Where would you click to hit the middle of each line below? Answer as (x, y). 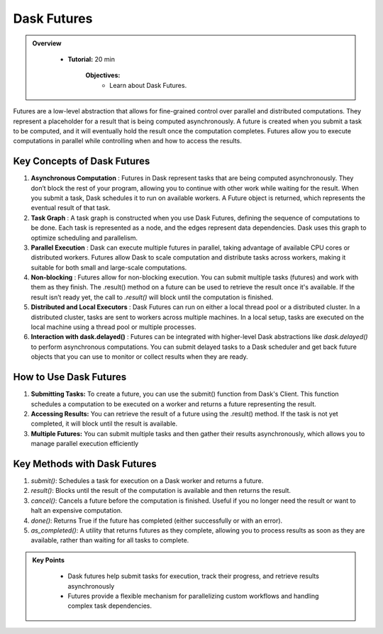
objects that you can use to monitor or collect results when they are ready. (139, 357)
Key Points (49, 560)
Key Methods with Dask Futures (85, 463)
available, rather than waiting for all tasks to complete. (110, 540)
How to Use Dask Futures (70, 377)
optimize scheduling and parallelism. (84, 238)
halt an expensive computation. (77, 511)
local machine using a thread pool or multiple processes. (113, 327)
